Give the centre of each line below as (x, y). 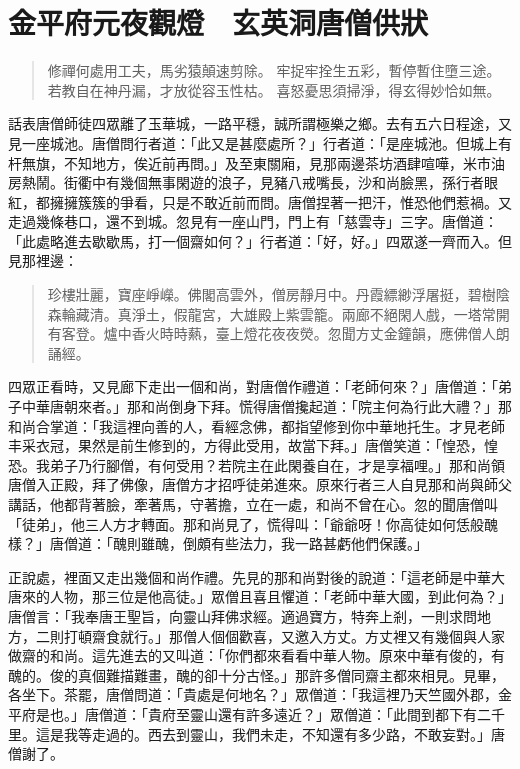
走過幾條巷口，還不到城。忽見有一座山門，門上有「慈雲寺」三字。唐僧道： (253, 221)
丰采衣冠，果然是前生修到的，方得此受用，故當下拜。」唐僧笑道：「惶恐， (246, 445)
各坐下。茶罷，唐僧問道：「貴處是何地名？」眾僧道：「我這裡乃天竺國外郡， (253, 694)
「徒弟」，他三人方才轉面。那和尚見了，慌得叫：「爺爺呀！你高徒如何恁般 (246, 523)
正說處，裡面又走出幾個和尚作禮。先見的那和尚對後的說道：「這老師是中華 (249, 576)
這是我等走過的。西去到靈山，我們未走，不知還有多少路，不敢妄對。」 (263, 733)
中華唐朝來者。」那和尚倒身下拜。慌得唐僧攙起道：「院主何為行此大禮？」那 (266, 406)
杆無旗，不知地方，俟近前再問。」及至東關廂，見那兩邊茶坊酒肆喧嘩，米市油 (256, 162)
